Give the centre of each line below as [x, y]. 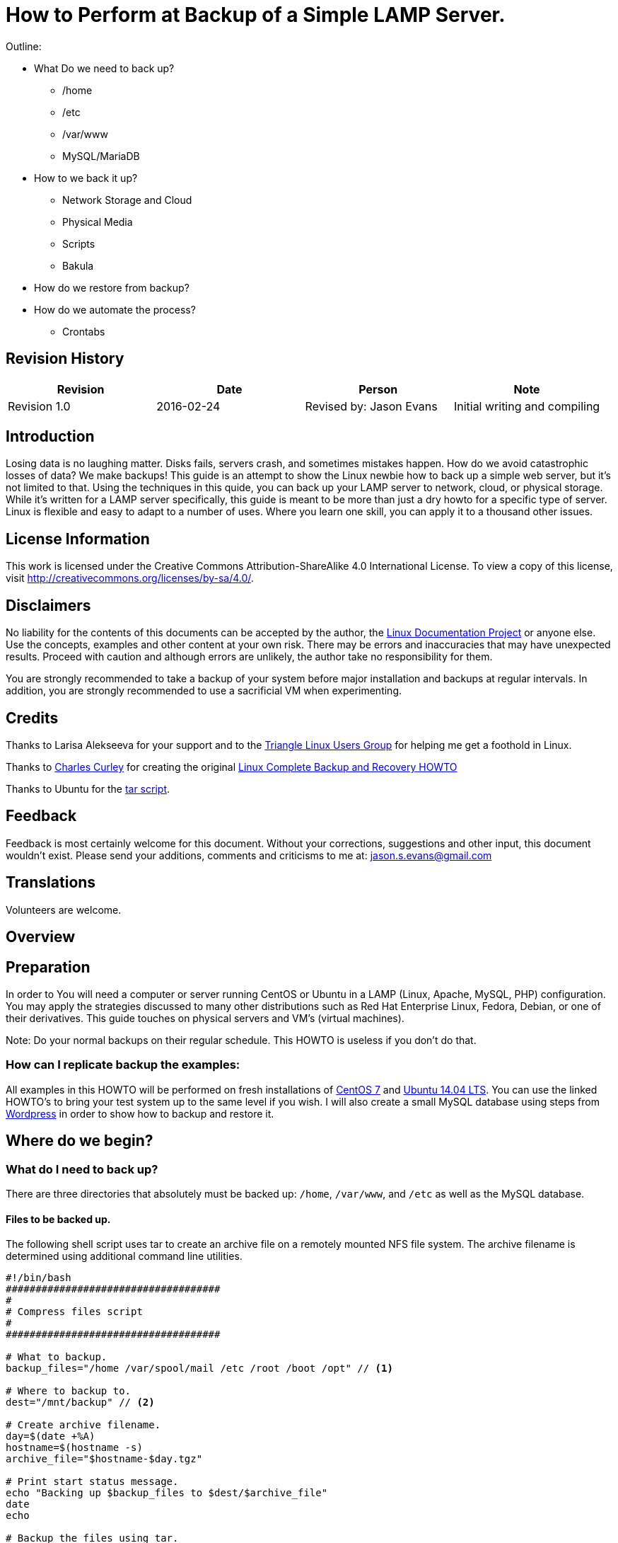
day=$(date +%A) [51, 1436]
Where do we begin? [80, 1141]
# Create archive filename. [83, 1425]
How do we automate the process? [115, 309]
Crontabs [84, 331]
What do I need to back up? [82, 1169]
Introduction [50, 437]
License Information [78, 539]
